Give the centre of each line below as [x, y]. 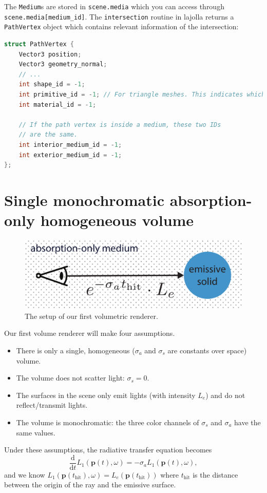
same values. [36, 432]
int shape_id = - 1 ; [52, 84]
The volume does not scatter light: [70, 378]
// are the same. [48, 135]
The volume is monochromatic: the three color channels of [108, 422]
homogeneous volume [117, 220]
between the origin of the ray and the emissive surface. [90, 485]
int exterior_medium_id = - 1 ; [70, 155]
